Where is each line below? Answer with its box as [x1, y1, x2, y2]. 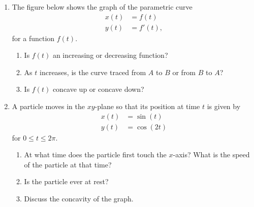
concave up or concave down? [52, 84, 144, 94]
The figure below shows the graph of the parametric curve [12, 2, 193, 12]
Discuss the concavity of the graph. [24, 193, 134, 204]
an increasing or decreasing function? [52, 50, 168, 60]
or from [172, 66, 196, 77]
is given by [207, 101, 241, 112]
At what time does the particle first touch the [24, 149, 167, 160]
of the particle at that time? [24, 159, 112, 169]
